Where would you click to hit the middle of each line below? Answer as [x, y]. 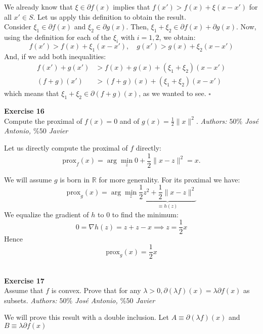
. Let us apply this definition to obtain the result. [110, 16]
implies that [131, 7]
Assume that [24, 290]
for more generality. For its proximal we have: [169, 179]
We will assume [28, 179]
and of [129, 121]
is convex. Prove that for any [96, 290]
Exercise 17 [24, 280]
